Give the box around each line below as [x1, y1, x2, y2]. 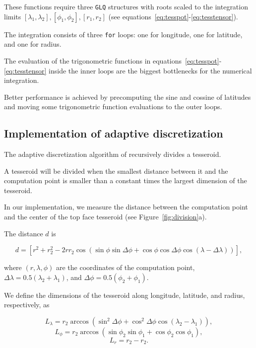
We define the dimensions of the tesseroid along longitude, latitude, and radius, [4, 289, 245, 300]
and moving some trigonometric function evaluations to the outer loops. [4, 101, 222, 112]
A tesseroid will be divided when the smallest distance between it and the [4, 165, 228, 176]
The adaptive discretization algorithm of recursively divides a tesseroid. [4, 149, 221, 159]
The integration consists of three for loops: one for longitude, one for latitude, [4, 29, 243, 39]
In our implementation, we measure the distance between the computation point [4, 202, 248, 212]
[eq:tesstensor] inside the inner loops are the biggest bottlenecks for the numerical [4, 65, 252, 75]
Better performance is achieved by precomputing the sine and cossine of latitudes [4, 91, 251, 102]
